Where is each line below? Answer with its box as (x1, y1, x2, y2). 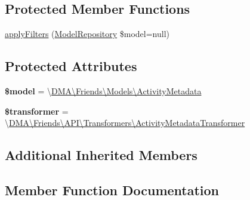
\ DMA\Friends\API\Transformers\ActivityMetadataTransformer (5, 116, 245, 129)
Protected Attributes (5, 57, 137, 75)
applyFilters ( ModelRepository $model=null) (5, 27, 170, 40)
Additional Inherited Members (5, 146, 197, 164)
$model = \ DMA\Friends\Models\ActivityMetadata (5, 85, 202, 97)
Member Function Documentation (5, 180, 220, 199)
